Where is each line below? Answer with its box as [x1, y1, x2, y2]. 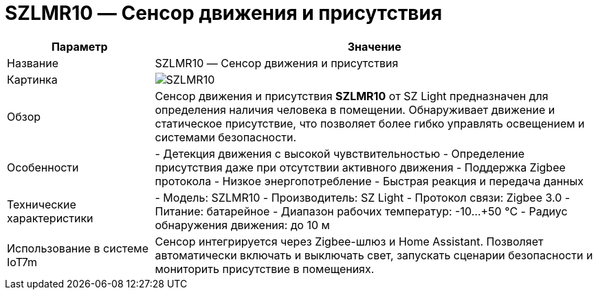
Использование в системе [7, 241, 149, 255]
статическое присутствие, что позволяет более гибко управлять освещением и [155, 116, 585, 130]
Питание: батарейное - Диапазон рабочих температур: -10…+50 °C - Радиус [155, 204, 568, 218]
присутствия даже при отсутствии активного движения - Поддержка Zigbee [155, 160, 566, 174]
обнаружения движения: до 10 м [155, 217, 330, 232]
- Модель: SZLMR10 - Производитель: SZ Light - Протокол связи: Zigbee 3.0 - [155, 190, 571, 204]
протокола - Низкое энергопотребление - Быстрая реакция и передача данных [155, 174, 584, 188]
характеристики [7, 211, 93, 225]
